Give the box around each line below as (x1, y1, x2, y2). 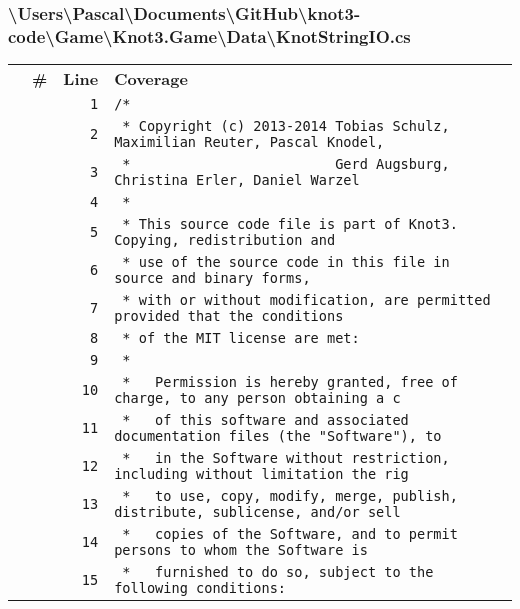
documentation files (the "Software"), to (114, 428, 442, 445)
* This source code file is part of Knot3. (122, 216, 458, 233)
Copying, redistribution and (114, 232, 336, 249)
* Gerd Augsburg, (122, 156, 450, 173)
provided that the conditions (114, 308, 344, 325)
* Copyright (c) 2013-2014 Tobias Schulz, (122, 118, 450, 135)
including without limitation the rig (114, 466, 409, 483)
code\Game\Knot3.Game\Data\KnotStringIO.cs (8, 23, 411, 48)
